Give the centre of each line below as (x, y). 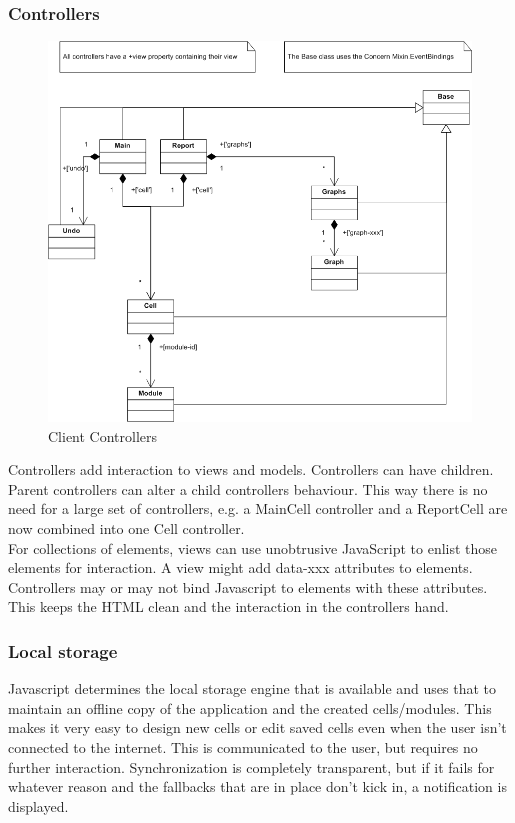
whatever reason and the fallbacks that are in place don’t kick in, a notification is (257, 786)
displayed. (38, 805)
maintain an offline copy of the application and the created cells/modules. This (250, 707)
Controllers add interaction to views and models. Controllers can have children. (251, 469)
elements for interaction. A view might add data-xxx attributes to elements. (240, 567)
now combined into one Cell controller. (126, 527)
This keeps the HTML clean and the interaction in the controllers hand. (228, 606)
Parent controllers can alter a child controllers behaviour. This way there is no (248, 488)
